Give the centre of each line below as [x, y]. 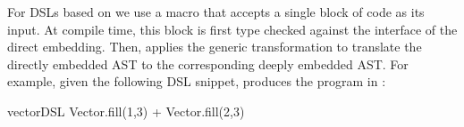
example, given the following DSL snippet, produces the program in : [197, 81]
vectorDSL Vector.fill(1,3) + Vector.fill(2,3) [126, 111]
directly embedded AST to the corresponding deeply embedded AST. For [208, 63]
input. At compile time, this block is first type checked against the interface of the [232, 29]
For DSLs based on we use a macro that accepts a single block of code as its [216, 12]
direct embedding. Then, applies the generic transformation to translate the [215, 47]
